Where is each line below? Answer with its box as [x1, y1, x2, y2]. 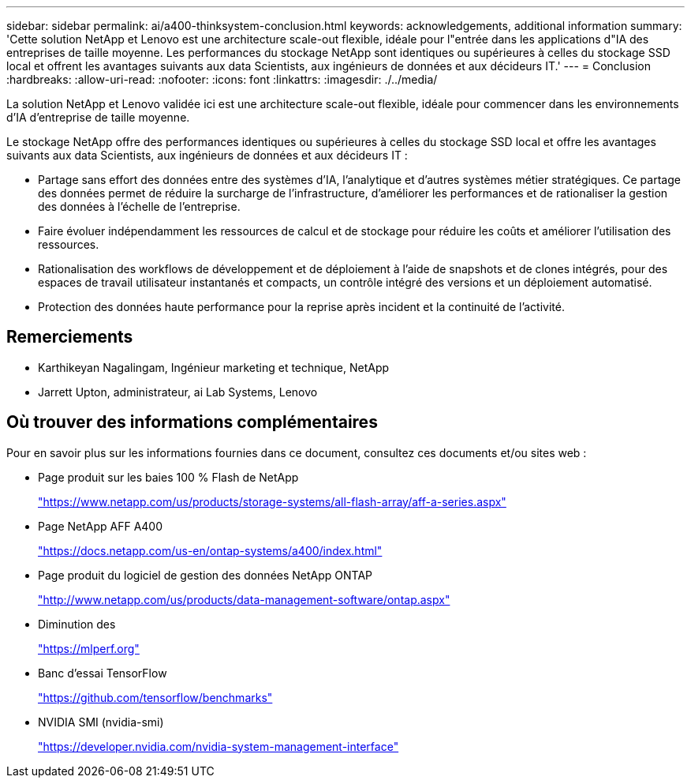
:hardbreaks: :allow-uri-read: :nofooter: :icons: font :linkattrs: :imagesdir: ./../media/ [6, 73, 438, 86]
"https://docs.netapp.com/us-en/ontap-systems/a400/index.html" [38, 543, 383, 557]
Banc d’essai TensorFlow [38, 666, 167, 680]
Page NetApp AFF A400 [38, 519, 163, 533]
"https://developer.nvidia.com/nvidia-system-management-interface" [38, 739, 399, 753]
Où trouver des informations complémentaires [6, 412, 378, 433]
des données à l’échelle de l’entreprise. [38, 200, 241, 213]
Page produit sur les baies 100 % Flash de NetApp [38, 470, 299, 484]
